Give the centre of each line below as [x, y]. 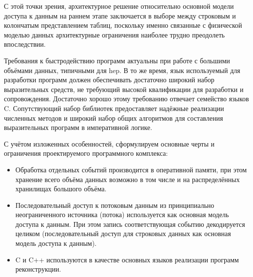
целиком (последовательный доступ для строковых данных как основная [123, 233]
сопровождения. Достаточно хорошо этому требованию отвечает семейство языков [126, 99]
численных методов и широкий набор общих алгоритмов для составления [114, 118]
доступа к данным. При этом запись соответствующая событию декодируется [130, 224]
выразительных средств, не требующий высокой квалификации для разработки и [124, 89]
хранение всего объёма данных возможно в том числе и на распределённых [127, 179]
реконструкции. [38, 269]
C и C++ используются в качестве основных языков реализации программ [127, 259]
